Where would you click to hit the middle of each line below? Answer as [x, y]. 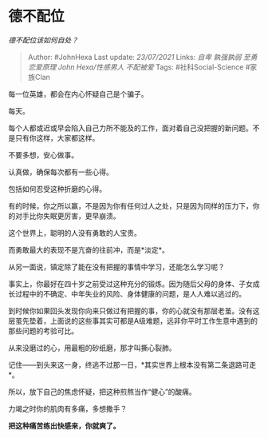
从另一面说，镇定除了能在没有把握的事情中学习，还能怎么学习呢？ [116, 267]
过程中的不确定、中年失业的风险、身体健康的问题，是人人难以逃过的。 [130, 293]
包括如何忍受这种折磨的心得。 [57, 189]
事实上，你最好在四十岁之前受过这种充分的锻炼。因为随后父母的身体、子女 [130, 284]
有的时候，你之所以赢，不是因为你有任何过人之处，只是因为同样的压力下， [130, 205]
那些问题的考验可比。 [43, 330]
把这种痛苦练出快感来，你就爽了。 [64, 425]
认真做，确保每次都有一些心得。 [61, 172]
